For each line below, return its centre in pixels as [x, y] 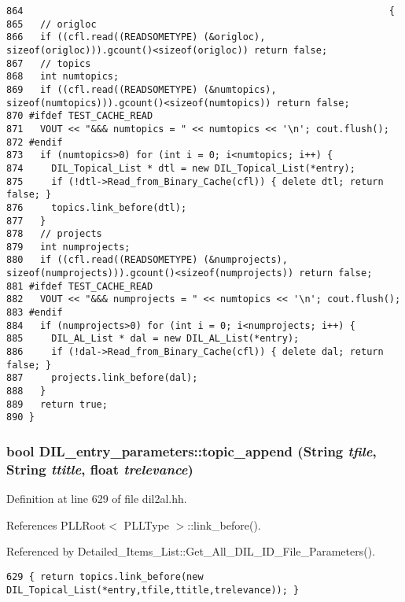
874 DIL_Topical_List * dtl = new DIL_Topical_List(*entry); [181, 168]
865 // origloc [52, 24]
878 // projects [54, 234]
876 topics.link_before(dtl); [97, 207]
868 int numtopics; [63, 77]
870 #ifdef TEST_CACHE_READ [80, 116]
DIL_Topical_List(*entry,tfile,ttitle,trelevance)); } [153, 590]
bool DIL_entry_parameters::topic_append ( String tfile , [191, 451]
